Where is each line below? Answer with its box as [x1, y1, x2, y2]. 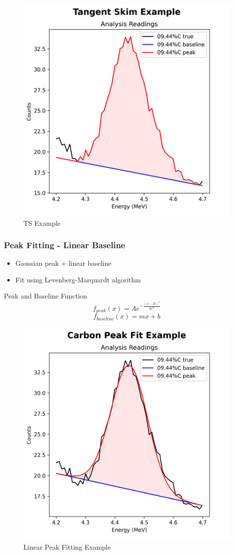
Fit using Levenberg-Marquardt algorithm [15, 274, 141, 284]
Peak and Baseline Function [4, 291, 87, 301]
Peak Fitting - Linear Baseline [4, 238, 125, 251]
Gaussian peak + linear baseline [15, 257, 112, 268]
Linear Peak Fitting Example [23, 541, 111, 552]
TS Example [23, 218, 61, 228]
